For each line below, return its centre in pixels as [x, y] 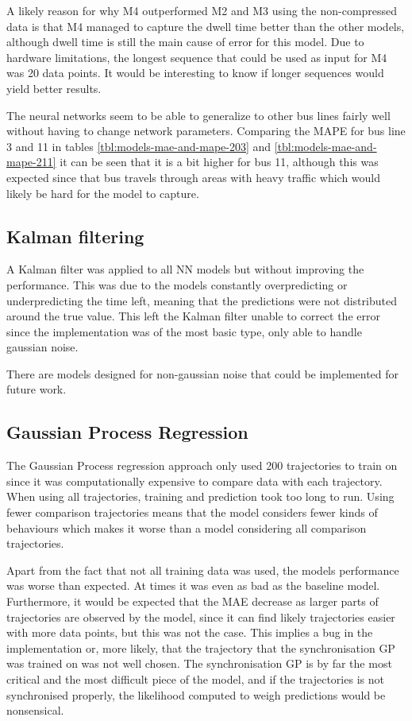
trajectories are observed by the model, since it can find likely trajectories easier [201, 616]
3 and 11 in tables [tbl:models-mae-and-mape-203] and [139, 146]
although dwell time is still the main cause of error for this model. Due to [185, 42]
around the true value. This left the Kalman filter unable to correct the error [193, 316]
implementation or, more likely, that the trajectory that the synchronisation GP [201, 647]
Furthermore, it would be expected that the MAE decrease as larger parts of [193, 601]
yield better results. [54, 88]
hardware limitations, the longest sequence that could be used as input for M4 [197, 57]
